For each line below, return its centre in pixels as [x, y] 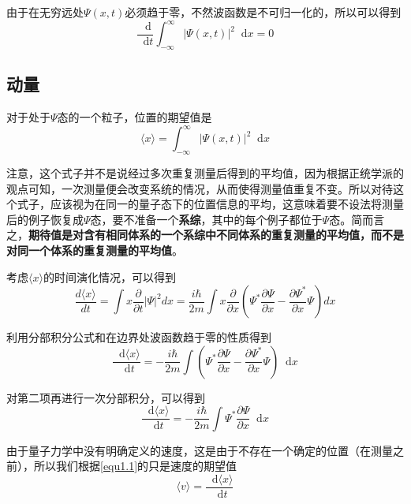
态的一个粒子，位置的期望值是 [135, 117]
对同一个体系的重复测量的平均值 [89, 250]
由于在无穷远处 [45, 12]
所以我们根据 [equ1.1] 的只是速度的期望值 [135, 466]
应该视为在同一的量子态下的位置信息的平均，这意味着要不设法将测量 [227, 204]
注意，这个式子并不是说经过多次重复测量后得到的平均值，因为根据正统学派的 [205, 172]
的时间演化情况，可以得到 [109, 276]
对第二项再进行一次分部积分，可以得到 [106, 397]
